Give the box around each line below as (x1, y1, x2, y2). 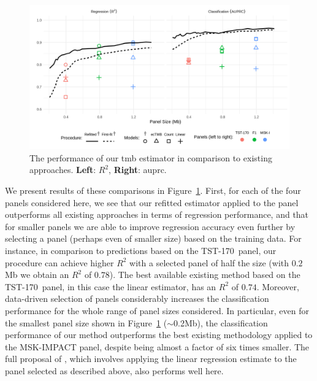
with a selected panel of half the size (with (129, 256, 289, 269)
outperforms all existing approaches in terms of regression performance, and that (5, 208, 309, 221)
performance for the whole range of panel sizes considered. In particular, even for (5, 304, 309, 317)
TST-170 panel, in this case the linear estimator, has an (5, 280, 216, 293)
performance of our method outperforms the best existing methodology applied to (5, 328, 313, 341)
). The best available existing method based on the (109, 268, 300, 281)
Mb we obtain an (5, 268, 69, 281)
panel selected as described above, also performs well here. (5, 364, 224, 377)
